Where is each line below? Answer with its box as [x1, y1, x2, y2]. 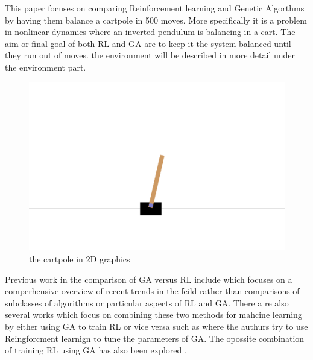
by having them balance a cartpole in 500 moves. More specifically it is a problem [5, 13, 307, 26]
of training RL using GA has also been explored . [5, 344, 187, 356]
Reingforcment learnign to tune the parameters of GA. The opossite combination [5, 332, 305, 344]
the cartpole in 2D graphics [29, 253, 130, 265]
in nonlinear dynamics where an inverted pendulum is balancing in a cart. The [5, 25, 296, 38]
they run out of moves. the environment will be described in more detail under [5, 49, 296, 62]
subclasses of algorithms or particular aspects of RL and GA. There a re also [5, 296, 289, 309]
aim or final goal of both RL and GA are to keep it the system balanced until [5, 37, 291, 49]
